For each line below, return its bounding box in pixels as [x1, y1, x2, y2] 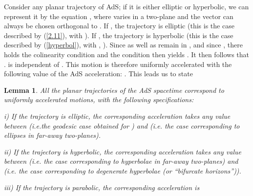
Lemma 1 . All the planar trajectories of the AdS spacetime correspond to [4, 85, 224, 95]
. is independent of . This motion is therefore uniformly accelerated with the [4, 59, 232, 69]
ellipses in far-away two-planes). [4, 130, 101, 140]
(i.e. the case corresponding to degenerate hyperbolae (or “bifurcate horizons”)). [4, 165, 241, 175]
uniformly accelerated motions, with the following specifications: [4, 94, 194, 105]
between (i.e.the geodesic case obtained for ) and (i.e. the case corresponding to [4, 120, 240, 131]
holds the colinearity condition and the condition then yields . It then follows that [4, 49, 249, 59]
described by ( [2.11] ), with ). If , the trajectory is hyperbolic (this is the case [4, 30, 233, 40]
